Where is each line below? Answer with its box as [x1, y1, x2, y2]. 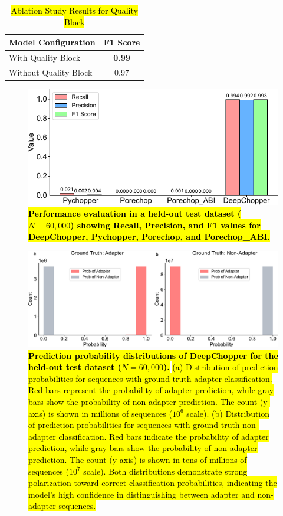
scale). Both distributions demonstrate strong [83, 465, 248, 477]
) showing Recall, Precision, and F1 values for [70, 218, 261, 231]
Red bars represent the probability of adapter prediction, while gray [28, 384, 274, 396]
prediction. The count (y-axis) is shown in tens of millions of [28, 453, 247, 465]
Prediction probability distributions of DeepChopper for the [28, 349, 278, 361]
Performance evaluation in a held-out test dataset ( [28, 207, 242, 220]
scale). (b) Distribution [186, 407, 270, 419]
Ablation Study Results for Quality [11, 4, 138, 16]
